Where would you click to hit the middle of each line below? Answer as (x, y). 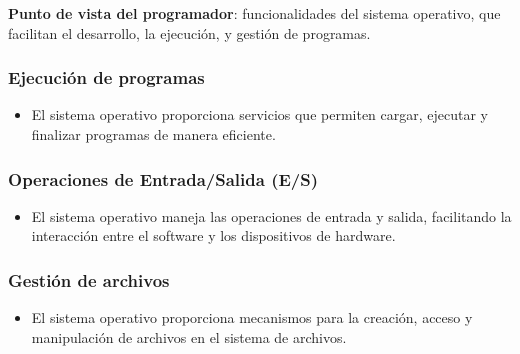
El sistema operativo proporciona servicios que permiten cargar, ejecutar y (259, 114)
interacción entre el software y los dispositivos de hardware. (213, 235)
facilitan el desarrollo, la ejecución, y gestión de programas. (189, 32)
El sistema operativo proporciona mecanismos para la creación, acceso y (252, 317)
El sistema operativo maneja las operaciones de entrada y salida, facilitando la (271, 215)
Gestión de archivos (89, 279)
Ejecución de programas (106, 77)
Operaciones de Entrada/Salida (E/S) (163, 178)
